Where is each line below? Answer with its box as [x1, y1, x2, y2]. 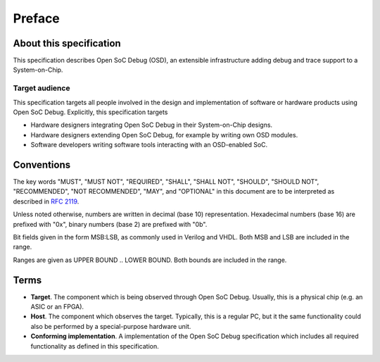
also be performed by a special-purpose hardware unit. [30, 322, 191, 330]
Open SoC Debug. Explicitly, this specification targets [13, 108, 168, 116]
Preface [13, 11, 60, 26]
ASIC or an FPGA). [30, 303, 84, 311]
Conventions [13, 158, 71, 170]
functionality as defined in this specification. [30, 342, 160, 350]
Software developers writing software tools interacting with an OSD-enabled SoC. [30, 141, 268, 149]
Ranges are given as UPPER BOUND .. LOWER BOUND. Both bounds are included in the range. [13, 256, 287, 264]
